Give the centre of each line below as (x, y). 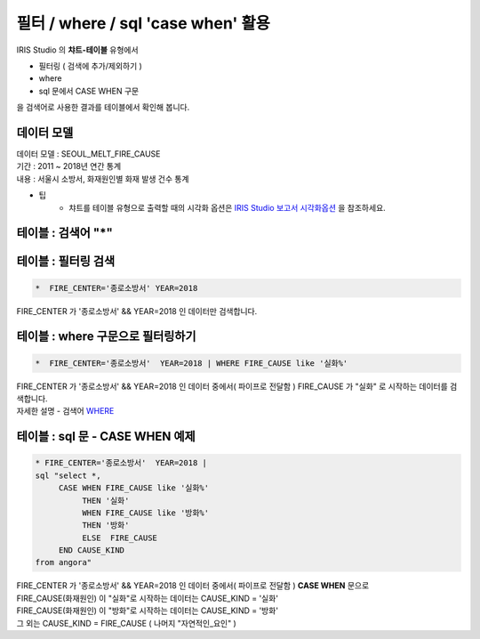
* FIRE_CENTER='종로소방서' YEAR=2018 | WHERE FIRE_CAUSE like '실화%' (192, 363)
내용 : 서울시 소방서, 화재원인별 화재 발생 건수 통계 (103, 179)
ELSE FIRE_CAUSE (119, 538)
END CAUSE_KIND (91, 550)
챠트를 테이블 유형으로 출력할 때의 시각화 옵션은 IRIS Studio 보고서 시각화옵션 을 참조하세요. (227, 207)
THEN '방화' (105, 526)
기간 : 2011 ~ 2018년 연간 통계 (69, 166)
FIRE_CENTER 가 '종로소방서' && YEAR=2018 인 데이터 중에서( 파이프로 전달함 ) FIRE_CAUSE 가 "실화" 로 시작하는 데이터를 (232, 386)
